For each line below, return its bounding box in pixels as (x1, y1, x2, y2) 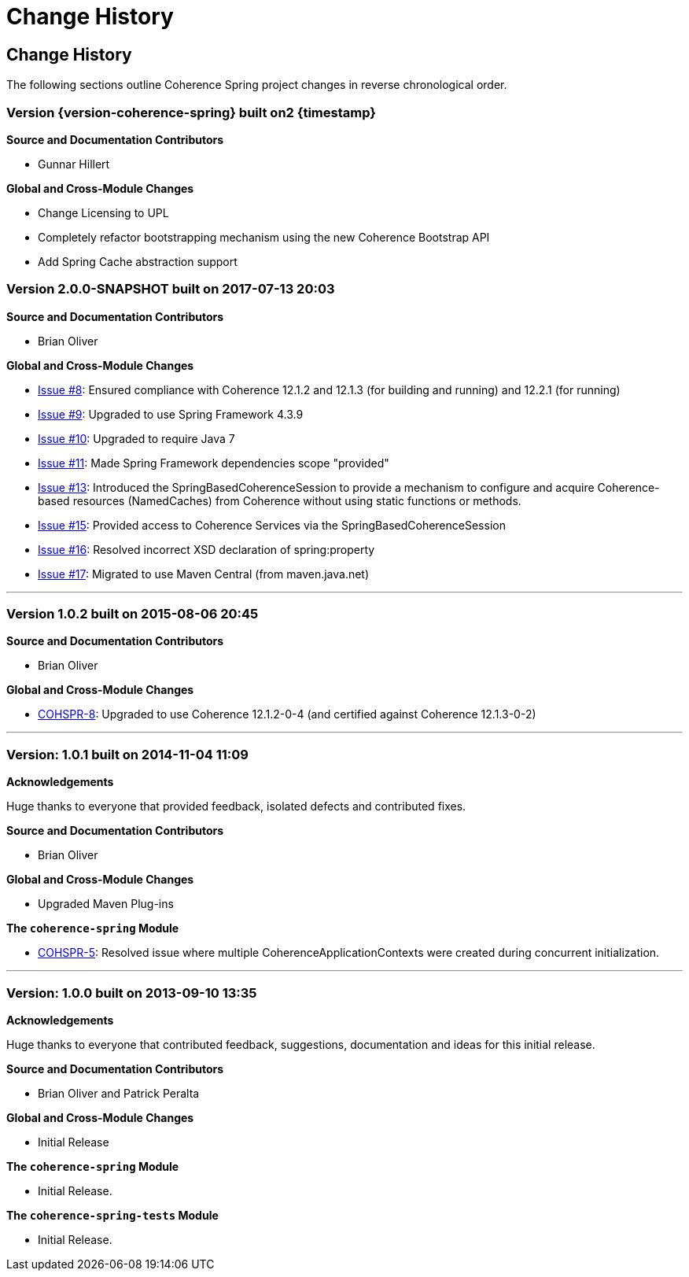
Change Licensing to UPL (38, 205, 169, 220)
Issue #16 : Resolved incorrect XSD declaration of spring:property (38, 542, 375, 556)
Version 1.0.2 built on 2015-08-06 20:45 (6, 606, 259, 622)
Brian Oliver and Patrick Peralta (38, 1086, 200, 1100)
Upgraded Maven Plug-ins (38, 897, 174, 911)
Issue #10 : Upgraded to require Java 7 (38, 431, 235, 445)
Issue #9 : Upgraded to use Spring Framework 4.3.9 (38, 407, 304, 421)
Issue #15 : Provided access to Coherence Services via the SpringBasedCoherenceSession (38, 518, 506, 532)
